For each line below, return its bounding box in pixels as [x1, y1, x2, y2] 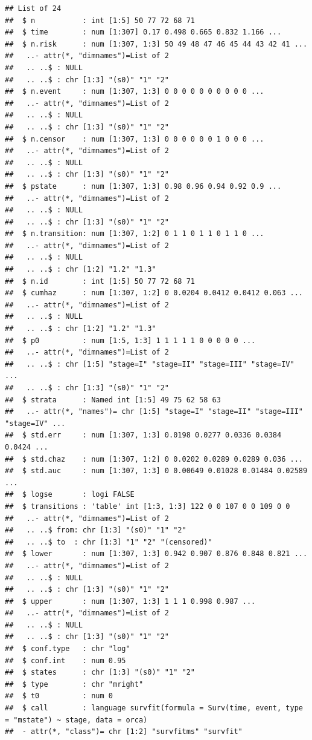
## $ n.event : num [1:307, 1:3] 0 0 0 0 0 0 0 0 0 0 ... [5, 87, 264, 96]
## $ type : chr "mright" [5, 679, 144, 689]
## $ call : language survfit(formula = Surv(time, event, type [5, 704, 303, 713]
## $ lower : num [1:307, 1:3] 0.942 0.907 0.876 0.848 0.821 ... [5, 549, 308, 558]
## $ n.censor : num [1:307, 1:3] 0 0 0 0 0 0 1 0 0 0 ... [5, 134, 264, 143]
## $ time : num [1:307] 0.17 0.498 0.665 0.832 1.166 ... [5, 28, 282, 37]
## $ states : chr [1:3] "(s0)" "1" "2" [5, 668, 195, 677]
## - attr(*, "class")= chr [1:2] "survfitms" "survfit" [5, 727, 243, 736]
